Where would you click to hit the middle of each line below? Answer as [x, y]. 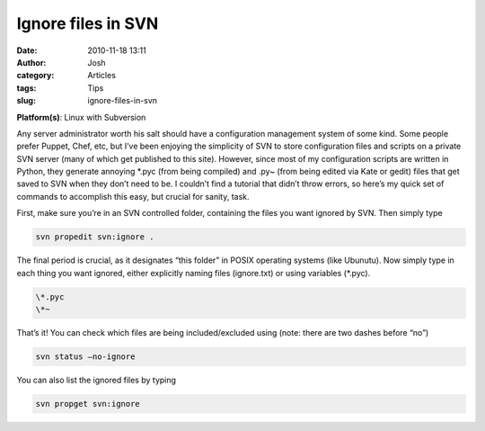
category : [35, 76]
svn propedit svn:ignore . [95, 237]
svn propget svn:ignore [88, 404]
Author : [31, 62]
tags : [26, 88]
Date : [27, 50]
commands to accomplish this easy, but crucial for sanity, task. [133, 196]
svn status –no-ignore [85, 356]
